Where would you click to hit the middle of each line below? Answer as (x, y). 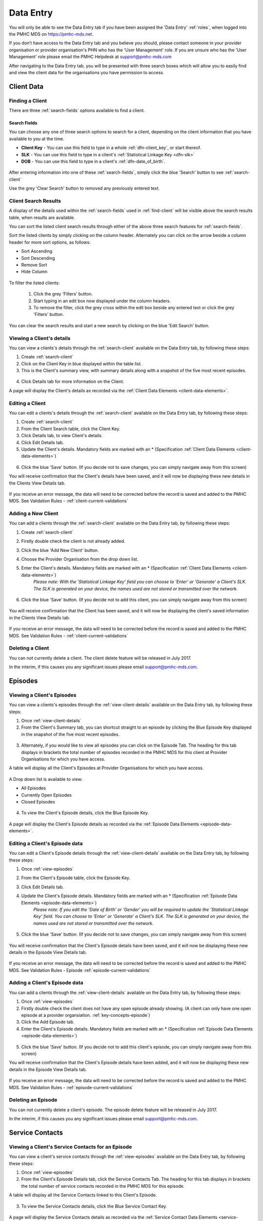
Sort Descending (38, 258)
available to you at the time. (37, 139)
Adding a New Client (34, 514)
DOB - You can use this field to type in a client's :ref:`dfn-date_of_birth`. (93, 161)
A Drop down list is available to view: (46, 779)
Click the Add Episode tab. (48, 1022)
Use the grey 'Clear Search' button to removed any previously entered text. (85, 189)
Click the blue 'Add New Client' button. (60, 550)
